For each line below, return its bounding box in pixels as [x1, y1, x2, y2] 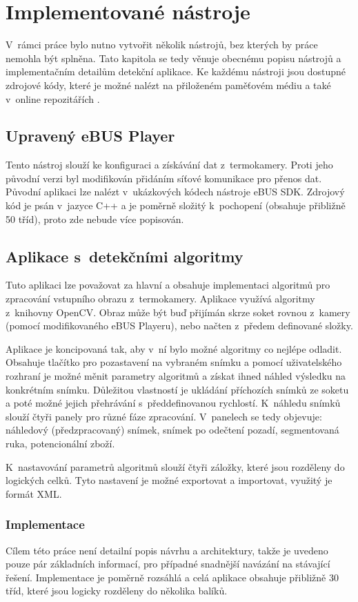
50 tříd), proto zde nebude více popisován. [6, 211, 184, 226]
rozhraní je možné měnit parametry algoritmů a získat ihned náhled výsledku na [6, 369, 346, 383]
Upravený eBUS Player [6, 125, 175, 146]
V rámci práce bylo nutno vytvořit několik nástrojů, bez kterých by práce [6, 37, 318, 52]
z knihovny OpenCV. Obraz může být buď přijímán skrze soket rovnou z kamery [6, 304, 350, 319]
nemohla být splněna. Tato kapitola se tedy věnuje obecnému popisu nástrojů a [6, 50, 341, 65]
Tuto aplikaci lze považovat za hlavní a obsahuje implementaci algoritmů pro [6, 278, 330, 292]
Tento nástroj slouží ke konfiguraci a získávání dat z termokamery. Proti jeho [6, 157, 333, 172]
